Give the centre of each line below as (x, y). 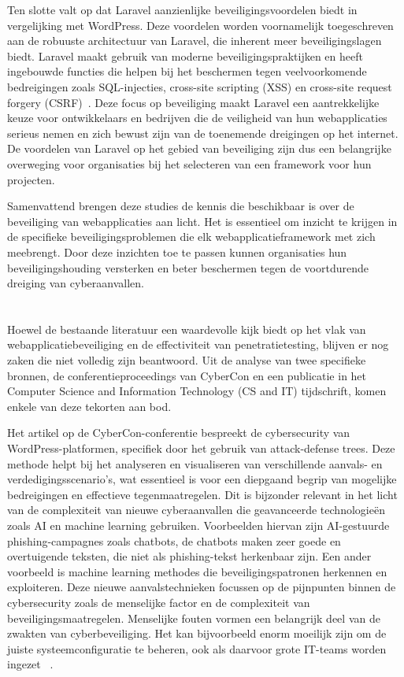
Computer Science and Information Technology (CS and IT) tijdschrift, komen (197, 391)
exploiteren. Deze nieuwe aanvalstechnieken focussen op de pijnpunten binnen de (202, 587)
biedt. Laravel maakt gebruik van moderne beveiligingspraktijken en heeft (185, 55)
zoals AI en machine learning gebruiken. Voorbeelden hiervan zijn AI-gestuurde (198, 525)
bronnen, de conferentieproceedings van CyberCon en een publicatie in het (187, 375)
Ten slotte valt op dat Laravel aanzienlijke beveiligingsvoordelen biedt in (182, 9)
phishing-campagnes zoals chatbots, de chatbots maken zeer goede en (174, 540)
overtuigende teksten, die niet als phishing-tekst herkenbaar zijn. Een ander (189, 556)
